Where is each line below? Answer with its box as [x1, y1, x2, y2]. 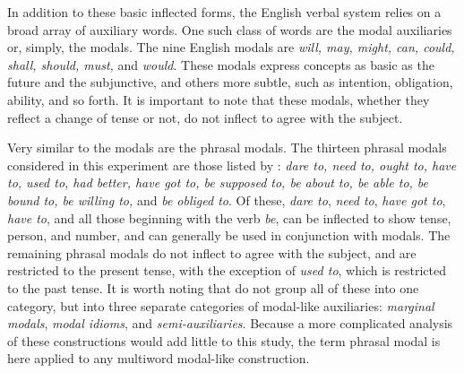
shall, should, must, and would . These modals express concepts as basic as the [7, 55, 434, 74]
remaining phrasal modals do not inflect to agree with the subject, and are [7, 243, 417, 262]
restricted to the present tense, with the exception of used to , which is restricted [7, 261, 446, 280]
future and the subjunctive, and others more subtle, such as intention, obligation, [7, 73, 453, 91]
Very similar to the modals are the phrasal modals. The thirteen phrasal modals [7, 138, 447, 157]
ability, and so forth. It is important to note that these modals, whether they [7, 90, 430, 108]
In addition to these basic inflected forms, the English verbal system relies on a [7, 3, 442, 21]
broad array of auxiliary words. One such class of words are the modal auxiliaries [7, 20, 452, 39]
